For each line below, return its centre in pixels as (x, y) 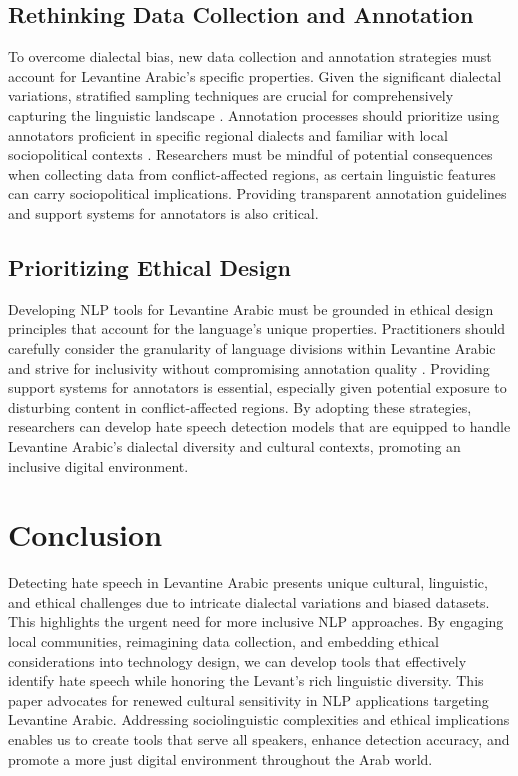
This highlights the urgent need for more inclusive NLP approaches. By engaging (256, 621)
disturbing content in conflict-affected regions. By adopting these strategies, (240, 406)
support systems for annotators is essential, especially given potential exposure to (257, 387)
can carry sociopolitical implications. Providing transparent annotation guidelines (257, 193)
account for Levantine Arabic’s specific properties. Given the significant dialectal (255, 75)
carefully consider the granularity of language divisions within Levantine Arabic (252, 347)
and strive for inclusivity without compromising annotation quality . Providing (249, 367)
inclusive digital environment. (98, 465)
